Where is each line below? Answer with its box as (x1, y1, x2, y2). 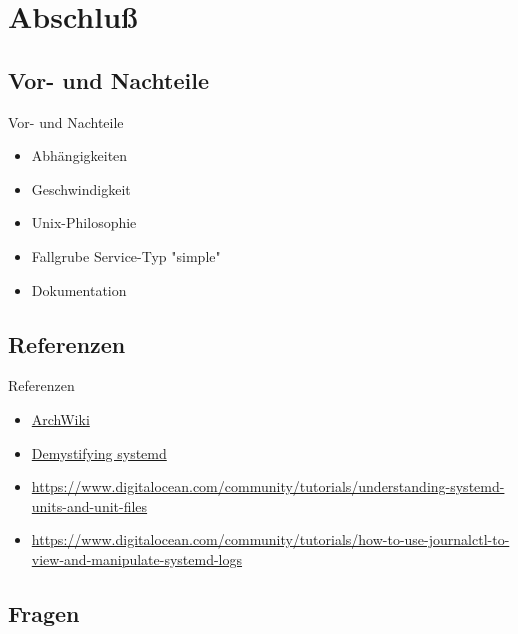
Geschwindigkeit (31, 178, 131, 199)
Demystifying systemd (31, 442, 167, 463)
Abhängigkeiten (31, 145, 128, 166)
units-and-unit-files (31, 495, 148, 516)
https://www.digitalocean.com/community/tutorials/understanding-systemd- (31, 476, 505, 497)
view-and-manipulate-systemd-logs (31, 548, 243, 569)
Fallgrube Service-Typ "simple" (31, 245, 221, 266)
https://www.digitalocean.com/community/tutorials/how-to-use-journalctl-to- (31, 529, 510, 550)
